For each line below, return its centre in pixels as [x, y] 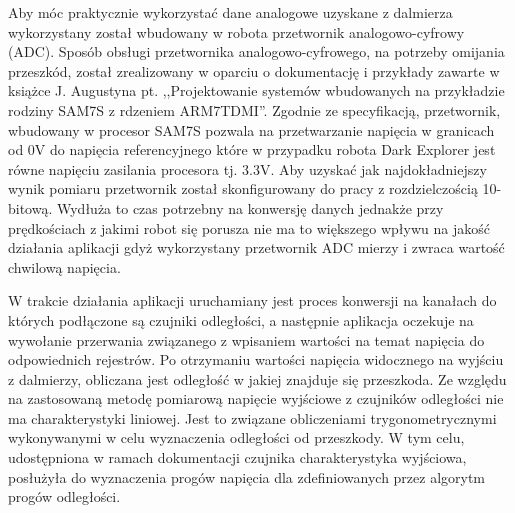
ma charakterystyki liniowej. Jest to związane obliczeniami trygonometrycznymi [252, 417]
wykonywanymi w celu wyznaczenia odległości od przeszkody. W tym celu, [236, 437]
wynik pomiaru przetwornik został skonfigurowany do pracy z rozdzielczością [243, 188]
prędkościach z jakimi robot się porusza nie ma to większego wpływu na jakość [249, 227]
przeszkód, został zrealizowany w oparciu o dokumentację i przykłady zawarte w [254, 70]
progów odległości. [64, 496]
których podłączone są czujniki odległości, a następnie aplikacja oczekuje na [241, 319]
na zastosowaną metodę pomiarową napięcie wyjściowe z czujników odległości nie [256, 398]
